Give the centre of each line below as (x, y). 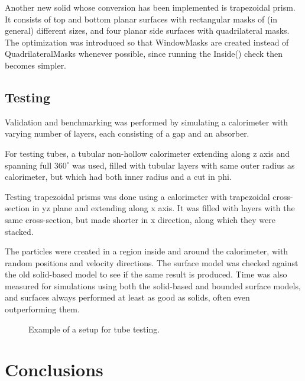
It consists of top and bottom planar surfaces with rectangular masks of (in (141, 19)
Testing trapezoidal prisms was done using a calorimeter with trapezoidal (137, 196)
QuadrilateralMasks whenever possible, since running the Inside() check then (144, 54)
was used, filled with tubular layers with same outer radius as (184, 165)
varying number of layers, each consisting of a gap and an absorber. (127, 133)
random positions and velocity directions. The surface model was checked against (152, 262)
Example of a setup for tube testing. (94, 329)
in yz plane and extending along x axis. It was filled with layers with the (163, 208)
